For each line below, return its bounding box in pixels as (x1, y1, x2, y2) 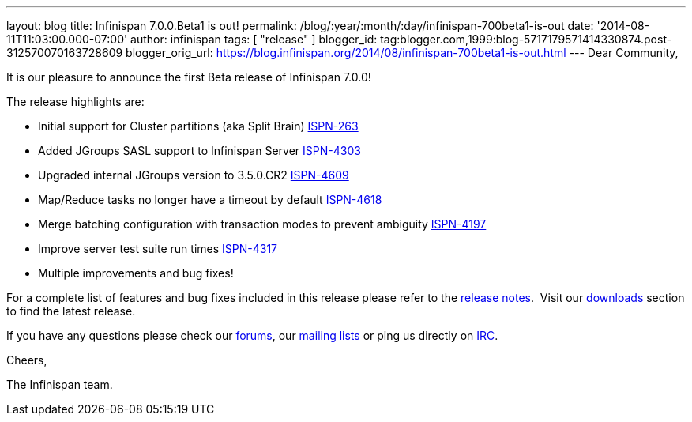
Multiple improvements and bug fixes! (38, 266, 234, 280)
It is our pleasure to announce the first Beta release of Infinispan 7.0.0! (6, 70, 371, 84)
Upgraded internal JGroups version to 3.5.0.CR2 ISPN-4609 (38, 168, 349, 182)
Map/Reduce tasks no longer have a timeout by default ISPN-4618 (38, 193, 382, 206)
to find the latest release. (6, 304, 136, 318)
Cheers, (6, 353, 47, 367)
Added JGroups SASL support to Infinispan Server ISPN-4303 (38, 144, 361, 157)
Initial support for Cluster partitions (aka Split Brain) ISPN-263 (38, 119, 359, 133)
